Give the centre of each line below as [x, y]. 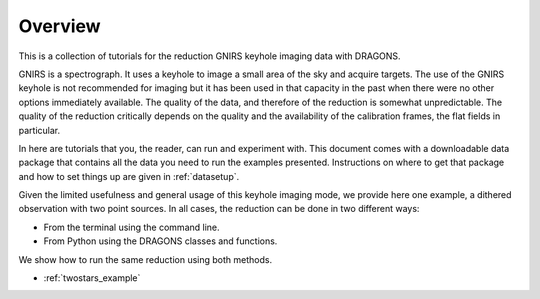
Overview [59, 26]
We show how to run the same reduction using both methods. [145, 259]
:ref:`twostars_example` [92, 278]
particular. [39, 130]
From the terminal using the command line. [131, 227]
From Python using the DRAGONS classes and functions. [160, 241]
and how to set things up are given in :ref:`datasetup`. [129, 176]
